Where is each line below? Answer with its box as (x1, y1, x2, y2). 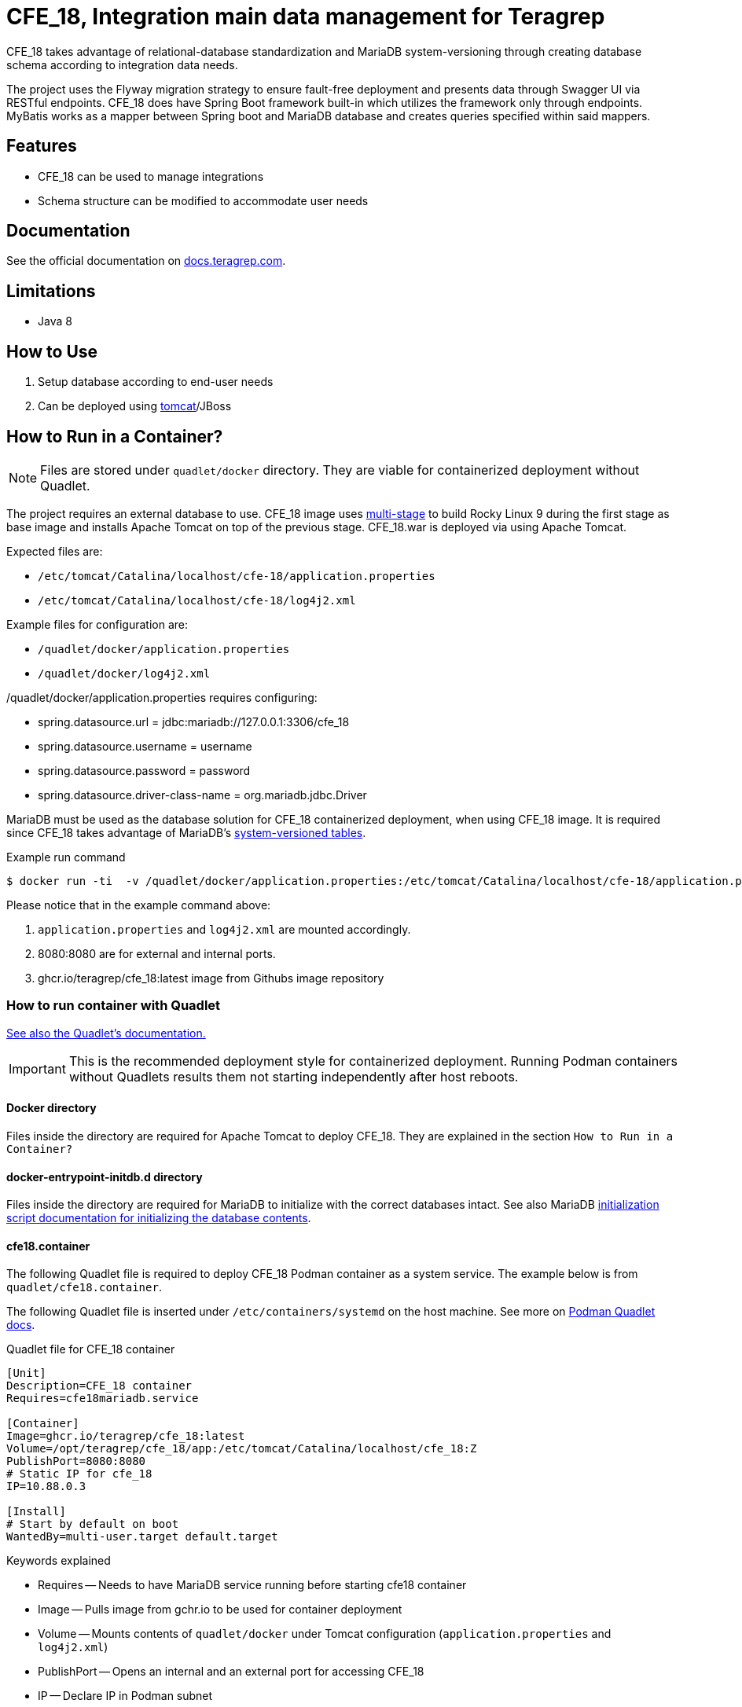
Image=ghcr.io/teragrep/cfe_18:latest (6, 1430, 245, 1443)
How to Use (6, 341, 98, 362)
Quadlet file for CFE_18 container (6, 1342, 175, 1356)
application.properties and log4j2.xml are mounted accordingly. (38, 922, 411, 936)
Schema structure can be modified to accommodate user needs (38, 193, 369, 207)
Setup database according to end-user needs (38, 375, 274, 389)
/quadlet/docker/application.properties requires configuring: (6, 690, 318, 704)
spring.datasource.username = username (38, 739, 252, 753)
